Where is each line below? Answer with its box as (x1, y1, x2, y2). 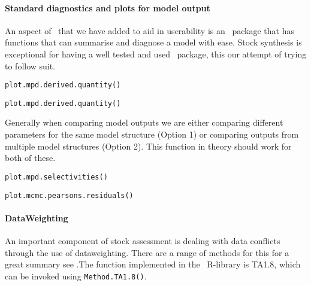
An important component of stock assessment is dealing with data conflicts (5, 234, 280, 247)
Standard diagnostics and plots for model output (5, 1, 210, 14)
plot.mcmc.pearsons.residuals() (5, 191, 134, 200)
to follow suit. (5, 59, 56, 72)
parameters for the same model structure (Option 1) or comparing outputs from (5, 128, 299, 141)
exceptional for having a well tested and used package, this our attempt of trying (5, 47, 307, 60)
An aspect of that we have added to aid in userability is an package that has (5, 24, 294, 36)
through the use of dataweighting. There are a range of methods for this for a (5, 246, 289, 258)
